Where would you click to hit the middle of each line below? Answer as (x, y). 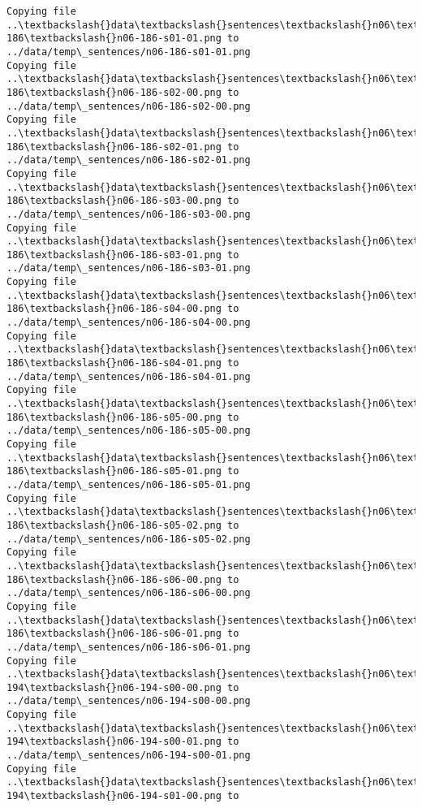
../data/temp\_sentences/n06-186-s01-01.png (129, 52)
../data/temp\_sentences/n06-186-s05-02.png (129, 539)
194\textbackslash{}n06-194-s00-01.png (114, 742)
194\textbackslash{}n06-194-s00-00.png (114, 687)
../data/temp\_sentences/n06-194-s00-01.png (129, 756)
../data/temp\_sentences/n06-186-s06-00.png (129, 593)
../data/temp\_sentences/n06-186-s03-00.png (129, 214)
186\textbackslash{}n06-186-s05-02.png (114, 525)
